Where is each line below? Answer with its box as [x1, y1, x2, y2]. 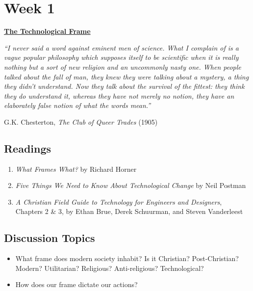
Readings [4, 140, 51, 156]
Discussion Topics [4, 230, 95, 245]
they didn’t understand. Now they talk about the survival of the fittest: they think [4, 81, 245, 91]
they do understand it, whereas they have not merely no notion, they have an [4, 90, 234, 101]
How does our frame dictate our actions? [15, 279, 138, 290]
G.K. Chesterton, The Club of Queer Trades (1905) [4, 116, 158, 127]
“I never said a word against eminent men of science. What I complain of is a [4, 42, 239, 53]
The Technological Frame [4, 26, 91, 36]
